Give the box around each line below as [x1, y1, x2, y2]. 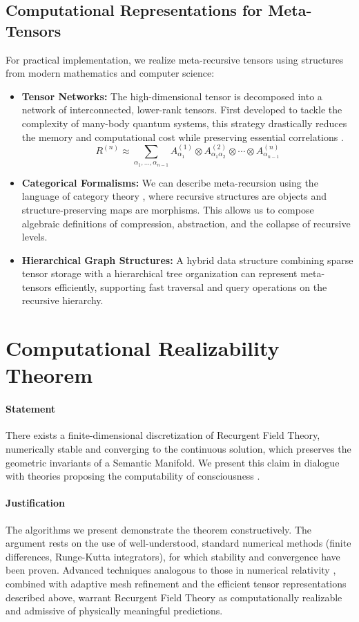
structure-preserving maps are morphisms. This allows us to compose [21, 202, 314, 216]
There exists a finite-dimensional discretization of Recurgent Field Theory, [6, 428, 320, 442]
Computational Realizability [6, 334, 280, 362]
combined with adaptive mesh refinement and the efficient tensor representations [6, 576, 347, 590]
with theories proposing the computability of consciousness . [6, 469, 260, 483]
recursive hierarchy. [21, 293, 104, 308]
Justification [6, 496, 65, 510]
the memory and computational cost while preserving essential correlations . [21, 129, 344, 144]
